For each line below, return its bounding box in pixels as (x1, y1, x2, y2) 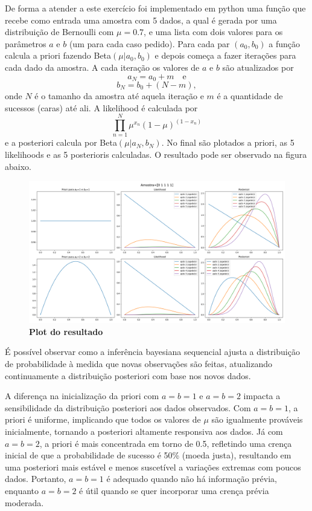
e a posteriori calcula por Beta (5, 136, 117, 149)
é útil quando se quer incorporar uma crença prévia (79, 484, 269, 497)
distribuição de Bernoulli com (5, 25, 114, 38)
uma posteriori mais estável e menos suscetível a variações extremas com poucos (5, 460, 301, 473)
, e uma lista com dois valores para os (144, 25, 283, 38)
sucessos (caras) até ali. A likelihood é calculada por (5, 101, 198, 114)
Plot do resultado (29, 325, 103, 337)
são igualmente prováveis (211, 413, 303, 426)
